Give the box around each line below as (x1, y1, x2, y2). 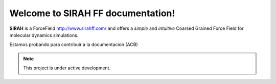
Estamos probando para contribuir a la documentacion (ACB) (9, 41, 138, 48)
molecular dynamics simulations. (9, 32, 79, 38)
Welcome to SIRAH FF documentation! (9, 8, 175, 19)
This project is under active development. (23, 65, 111, 71)
